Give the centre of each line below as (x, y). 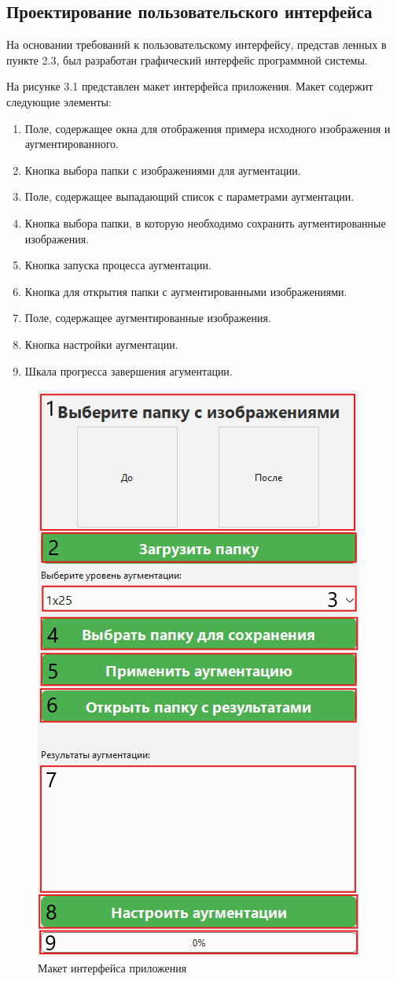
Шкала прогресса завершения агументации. (129, 370)
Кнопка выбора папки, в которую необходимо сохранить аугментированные (205, 222)
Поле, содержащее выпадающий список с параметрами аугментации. (189, 196)
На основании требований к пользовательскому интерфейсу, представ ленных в (197, 44)
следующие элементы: (59, 101)
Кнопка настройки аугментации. (101, 344)
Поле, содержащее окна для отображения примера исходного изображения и (208, 128)
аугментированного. (72, 144)
